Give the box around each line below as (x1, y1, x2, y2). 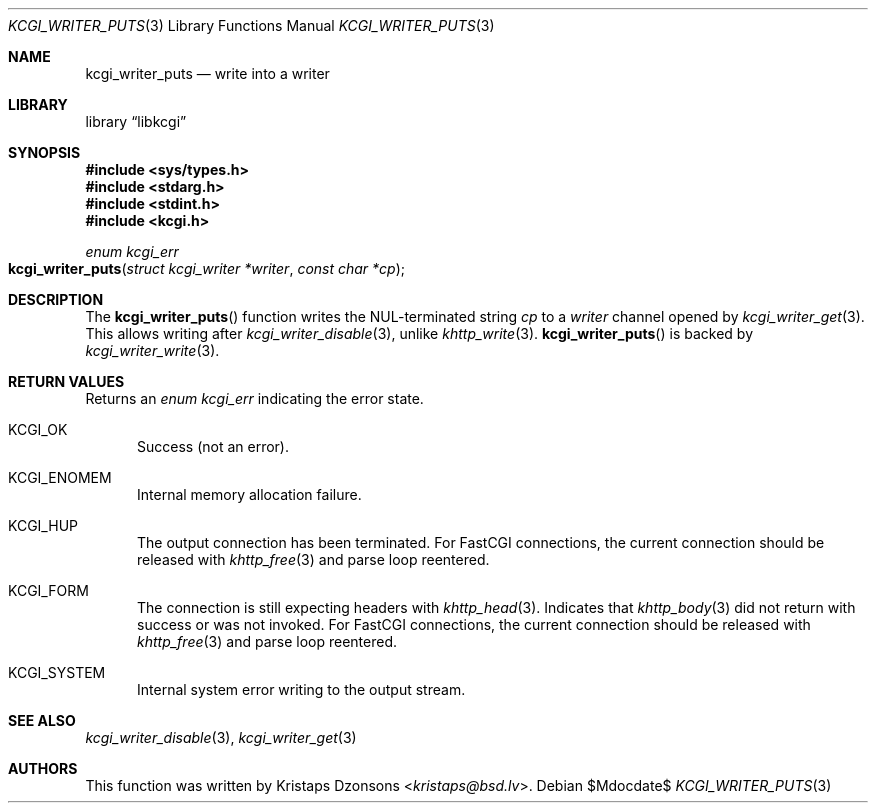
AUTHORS (8, 760, 78, 777)
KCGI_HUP (8, 517, 78, 534)
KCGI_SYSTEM (8, 664, 106, 681)
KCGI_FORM (8, 582, 89, 599)
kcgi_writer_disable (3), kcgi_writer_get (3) (85, 729, 357, 746)
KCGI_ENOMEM (8, 469, 112, 486)
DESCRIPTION (8, 291, 104, 308)
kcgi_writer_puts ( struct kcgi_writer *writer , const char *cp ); (8, 260, 406, 277)
